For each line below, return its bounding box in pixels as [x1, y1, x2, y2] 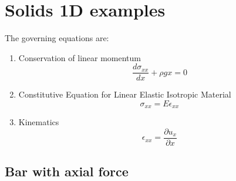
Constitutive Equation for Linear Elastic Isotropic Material [18, 88, 231, 100]
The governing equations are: [5, 32, 109, 44]
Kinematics [18, 116, 59, 128]
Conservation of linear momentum [18, 51, 141, 63]
